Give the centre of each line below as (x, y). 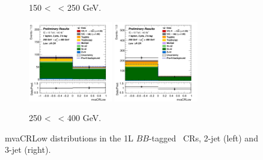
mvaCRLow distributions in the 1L (69, 138)
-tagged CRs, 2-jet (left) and (203, 138)
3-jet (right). (28, 150)
